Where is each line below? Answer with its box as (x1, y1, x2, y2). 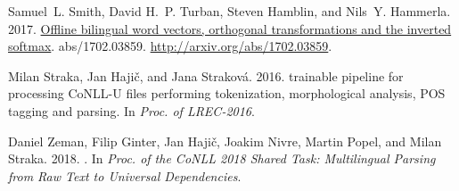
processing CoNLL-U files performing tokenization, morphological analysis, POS (8, 84, 446, 103)
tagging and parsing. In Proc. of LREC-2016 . (8, 101, 255, 120)
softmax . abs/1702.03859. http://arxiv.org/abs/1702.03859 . (8, 37, 332, 55)
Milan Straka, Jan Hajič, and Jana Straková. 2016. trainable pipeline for (8, 66, 404, 85)
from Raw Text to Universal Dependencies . (8, 166, 242, 185)
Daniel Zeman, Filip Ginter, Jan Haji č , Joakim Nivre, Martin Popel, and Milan (8, 131, 442, 150)
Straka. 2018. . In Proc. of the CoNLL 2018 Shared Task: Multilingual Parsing (8, 149, 436, 168)
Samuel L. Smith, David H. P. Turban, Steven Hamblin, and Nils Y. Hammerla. (8, 2, 451, 20)
